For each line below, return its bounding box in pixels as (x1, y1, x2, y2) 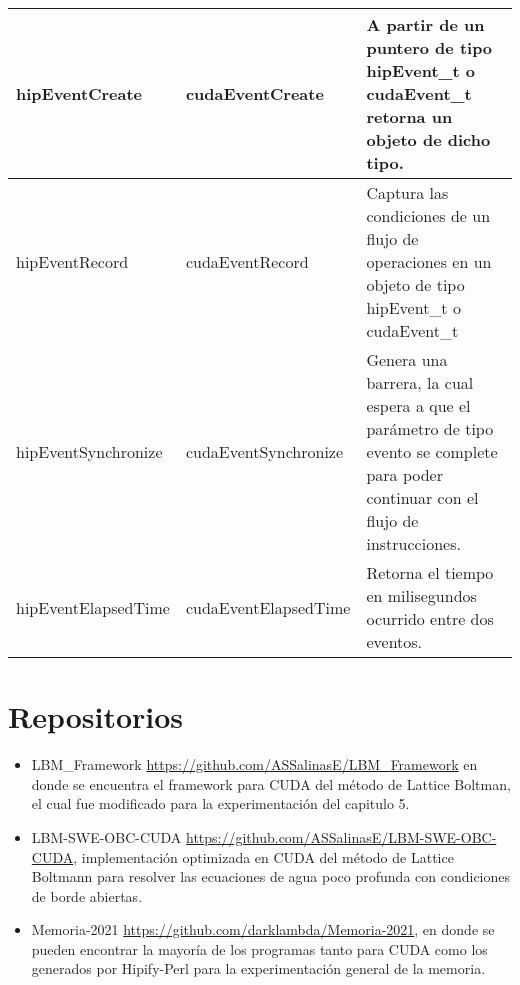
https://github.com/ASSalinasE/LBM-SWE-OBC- (185, 826, 497, 847)
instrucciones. (366, 532, 461, 555)
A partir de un (366, 13, 485, 36)
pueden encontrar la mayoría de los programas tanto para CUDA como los (31, 938, 488, 959)
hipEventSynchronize (16, 440, 163, 463)
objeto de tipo (366, 273, 465, 296)
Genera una (366, 348, 448, 371)
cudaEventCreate (185, 82, 324, 105)
